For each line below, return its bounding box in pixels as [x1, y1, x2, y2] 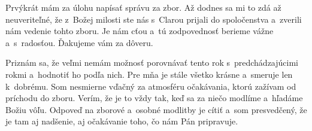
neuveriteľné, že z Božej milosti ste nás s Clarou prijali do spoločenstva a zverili [5, 13, 302, 25]
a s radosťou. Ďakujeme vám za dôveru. [5, 36, 153, 48]
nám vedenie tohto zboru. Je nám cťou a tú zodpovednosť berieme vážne [5, 25, 274, 37]
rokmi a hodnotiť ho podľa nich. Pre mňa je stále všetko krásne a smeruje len [5, 68, 293, 80]
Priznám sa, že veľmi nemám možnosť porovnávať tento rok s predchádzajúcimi [5, 56, 298, 69]
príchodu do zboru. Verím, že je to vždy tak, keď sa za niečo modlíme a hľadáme [5, 92, 303, 104]
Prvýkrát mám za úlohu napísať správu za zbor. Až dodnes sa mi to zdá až [5, 1, 281, 13]
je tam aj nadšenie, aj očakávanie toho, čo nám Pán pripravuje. [5, 115, 238, 127]
